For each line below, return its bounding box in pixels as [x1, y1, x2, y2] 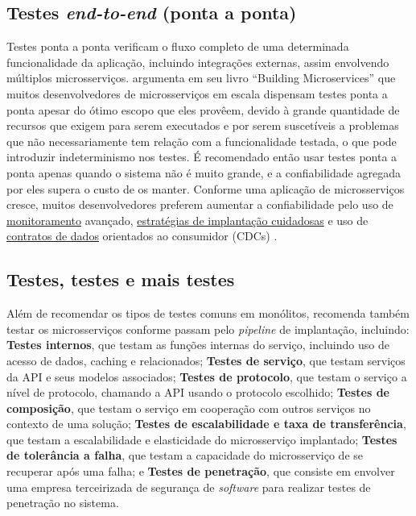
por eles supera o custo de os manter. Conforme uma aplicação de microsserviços [6, 180, 405, 197]
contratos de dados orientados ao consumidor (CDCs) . [6, 227, 278, 244]
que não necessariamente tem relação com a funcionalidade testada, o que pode [6, 132, 397, 149]
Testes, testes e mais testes [6, 267, 235, 292]
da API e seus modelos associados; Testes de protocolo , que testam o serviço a [6, 368, 407, 385]
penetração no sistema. [6, 494, 119, 511]
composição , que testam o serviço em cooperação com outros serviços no [6, 399, 371, 416]
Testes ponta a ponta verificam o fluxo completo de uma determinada [6, 38, 349, 55]
